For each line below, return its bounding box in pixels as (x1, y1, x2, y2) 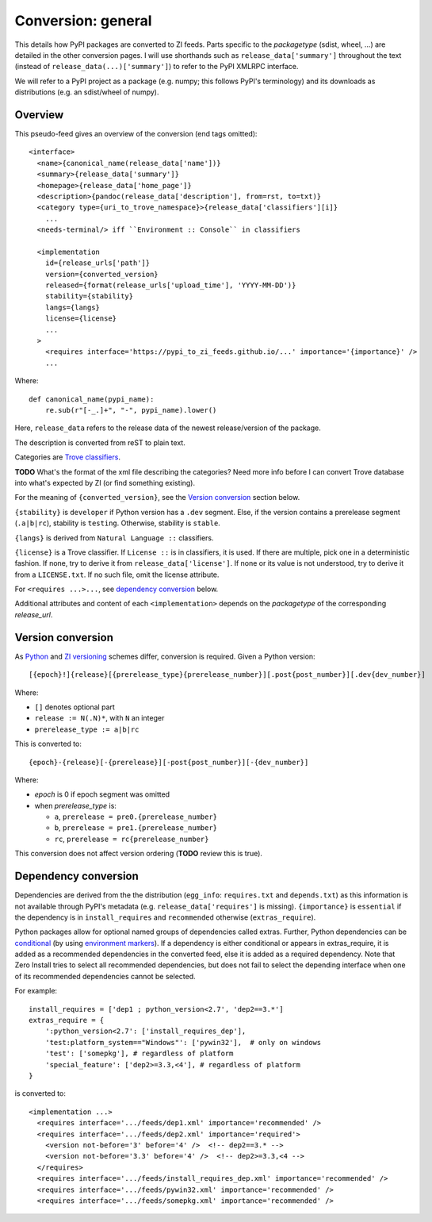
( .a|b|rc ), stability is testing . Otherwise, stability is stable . (14, 518, 221, 528)
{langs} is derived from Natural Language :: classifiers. (14, 532, 214, 543)
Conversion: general (14, 12, 152, 29)
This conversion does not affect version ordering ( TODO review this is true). (14, 849, 263, 859)
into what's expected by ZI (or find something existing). (14, 478, 196, 487)
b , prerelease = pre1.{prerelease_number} (54, 823, 218, 832)
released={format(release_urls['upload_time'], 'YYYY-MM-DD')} (44, 281, 296, 290)
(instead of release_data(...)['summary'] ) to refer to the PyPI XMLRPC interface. (14, 62, 299, 71)
